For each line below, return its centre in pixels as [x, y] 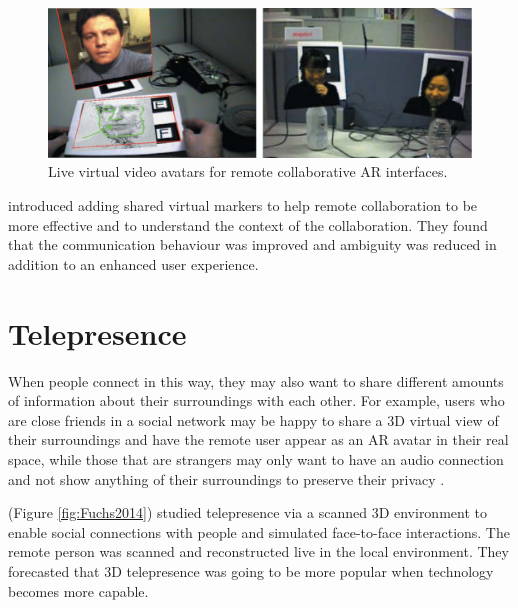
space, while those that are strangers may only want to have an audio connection [256, 458]
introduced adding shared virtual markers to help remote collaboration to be [243, 205]
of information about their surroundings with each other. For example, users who [256, 400]
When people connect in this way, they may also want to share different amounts [256, 380]
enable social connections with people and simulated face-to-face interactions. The [259, 531]
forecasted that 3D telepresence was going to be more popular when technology [251, 570]
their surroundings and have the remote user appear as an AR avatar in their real [258, 439]
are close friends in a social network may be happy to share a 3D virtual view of [253, 419]
